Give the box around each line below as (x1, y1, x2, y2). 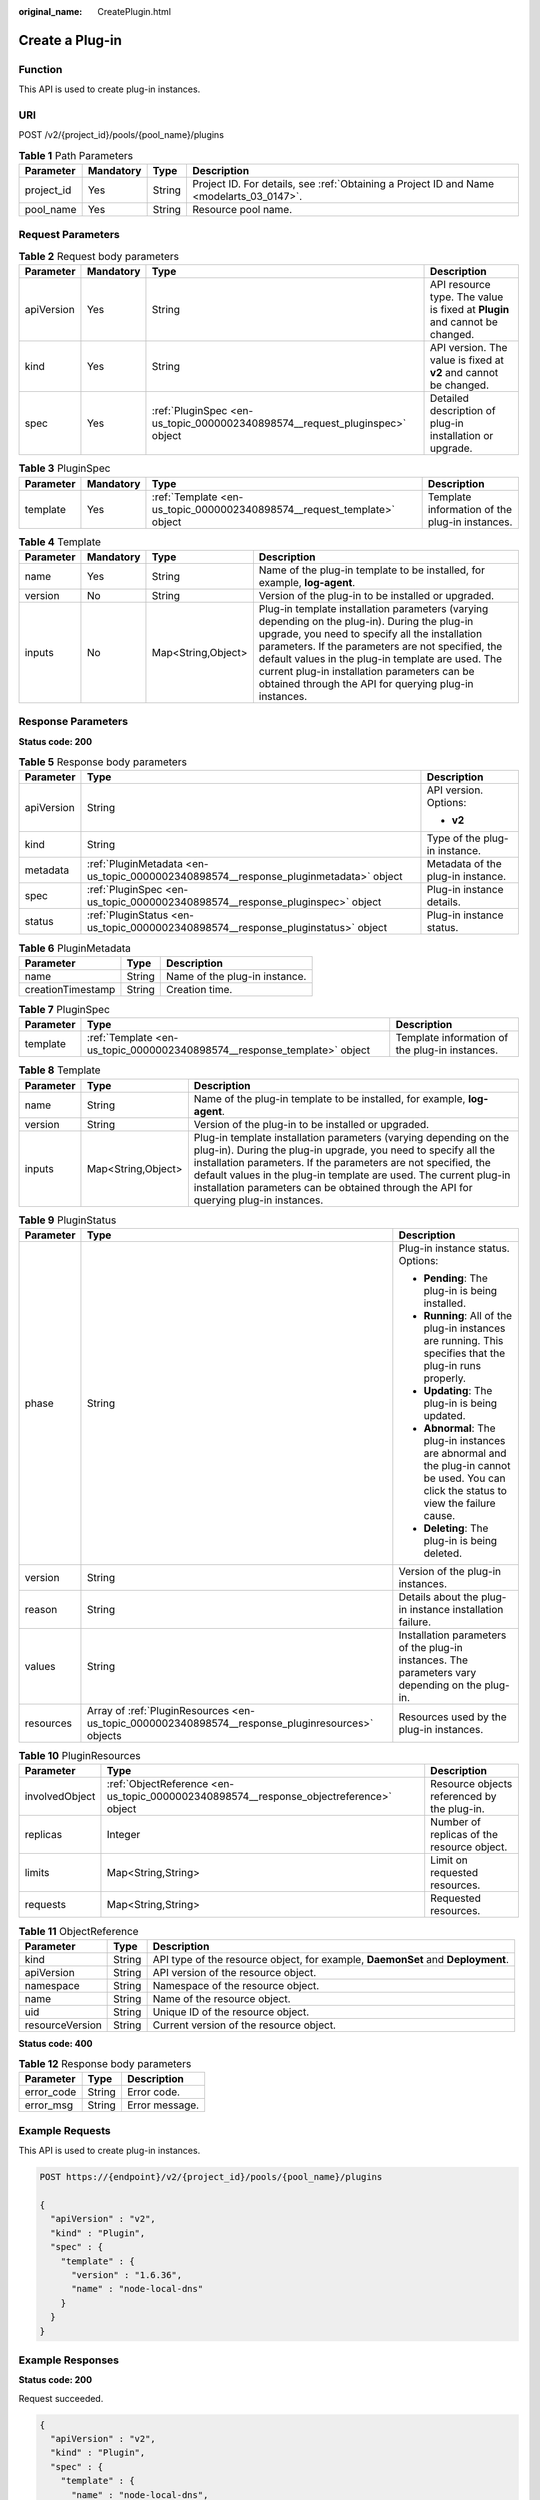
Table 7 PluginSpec (18, 1003, 110, 1017)
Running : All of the (423, 1308, 513, 1322)
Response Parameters (18, 715, 129, 729)
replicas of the (430, 1828, 499, 1842)
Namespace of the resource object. (152, 1978, 320, 1992)
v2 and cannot (430, 366, 499, 380)
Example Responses (18, 2353, 120, 2367)
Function (18, 62, 63, 76)
